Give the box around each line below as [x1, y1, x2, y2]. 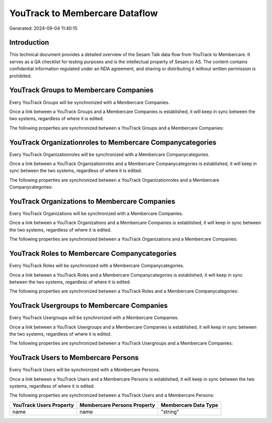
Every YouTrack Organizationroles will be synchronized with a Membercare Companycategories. [9, 151, 210, 157]
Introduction [9, 38, 49, 47]
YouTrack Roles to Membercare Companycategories [9, 249, 177, 258]
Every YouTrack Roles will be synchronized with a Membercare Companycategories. [9, 262, 184, 269]
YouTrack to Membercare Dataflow [9, 8, 158, 19]
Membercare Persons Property [80, 401, 156, 408]
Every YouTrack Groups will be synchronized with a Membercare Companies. [9, 99, 170, 105]
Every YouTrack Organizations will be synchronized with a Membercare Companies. [9, 210, 183, 217]
